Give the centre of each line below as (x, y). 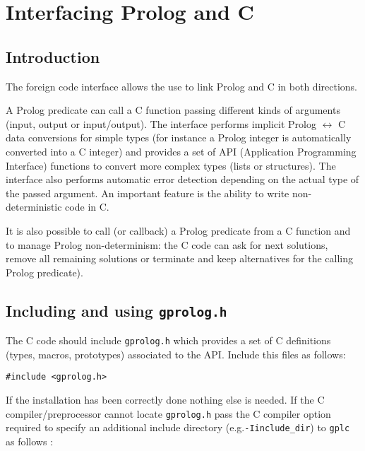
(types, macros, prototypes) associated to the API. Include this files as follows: (176, 354)
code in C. (87, 207)
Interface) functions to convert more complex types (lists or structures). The (171, 165)
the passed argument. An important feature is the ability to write (148, 193)
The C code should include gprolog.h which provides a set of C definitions (168, 340)
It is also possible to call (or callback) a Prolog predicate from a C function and (178, 230)
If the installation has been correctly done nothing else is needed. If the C (165, 399)
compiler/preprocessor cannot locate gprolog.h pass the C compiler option (168, 413)
